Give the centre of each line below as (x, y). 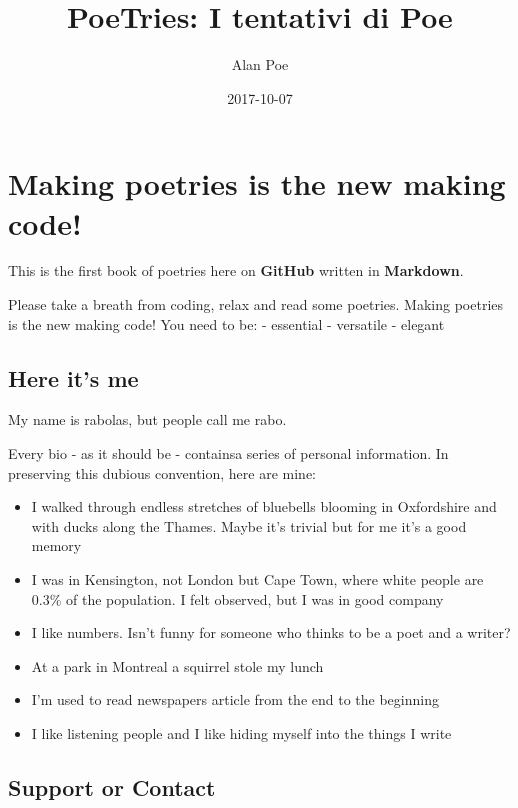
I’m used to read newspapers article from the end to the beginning (235, 699)
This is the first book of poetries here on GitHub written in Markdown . (236, 270)
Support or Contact (112, 786)
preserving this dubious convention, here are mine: (162, 472)
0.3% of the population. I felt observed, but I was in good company (237, 598)
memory (56, 545)
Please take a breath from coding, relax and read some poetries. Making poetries (256, 304)
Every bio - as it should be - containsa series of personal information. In (228, 453)
